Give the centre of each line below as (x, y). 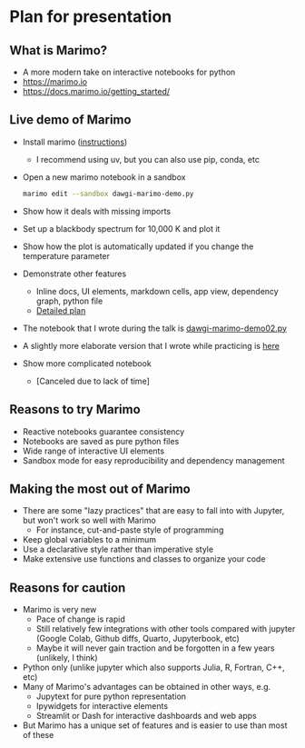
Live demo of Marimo (70, 120)
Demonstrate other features (74, 274)
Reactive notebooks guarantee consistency (103, 431)
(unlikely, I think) (67, 658)
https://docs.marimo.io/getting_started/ (96, 91)
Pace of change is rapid (80, 619)
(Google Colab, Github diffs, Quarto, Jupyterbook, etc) (138, 639)
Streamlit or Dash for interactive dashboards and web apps (146, 716)
